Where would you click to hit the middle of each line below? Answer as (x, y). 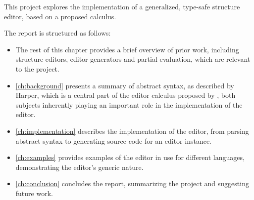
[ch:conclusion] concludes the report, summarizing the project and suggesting (132, 183)
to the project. (37, 68)
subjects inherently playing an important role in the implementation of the (129, 104)
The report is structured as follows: (57, 33)
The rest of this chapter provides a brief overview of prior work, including (127, 49)
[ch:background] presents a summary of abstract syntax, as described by (125, 85)
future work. (34, 193)
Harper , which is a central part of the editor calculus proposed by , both (126, 95)
